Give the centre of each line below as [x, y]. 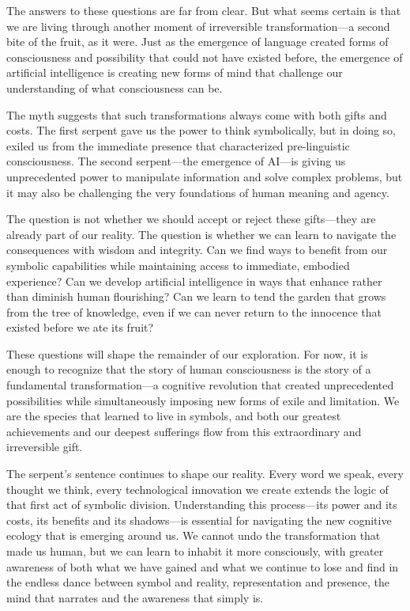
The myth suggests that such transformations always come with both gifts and [197, 114]
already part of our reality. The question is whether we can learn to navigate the [201, 234]
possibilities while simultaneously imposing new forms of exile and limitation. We [203, 400]
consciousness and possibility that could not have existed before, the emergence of [205, 57]
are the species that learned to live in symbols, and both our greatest [174, 416]
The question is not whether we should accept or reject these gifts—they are [191, 219]
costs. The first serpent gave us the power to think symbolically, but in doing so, [201, 130]
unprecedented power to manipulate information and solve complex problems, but [205, 176]
